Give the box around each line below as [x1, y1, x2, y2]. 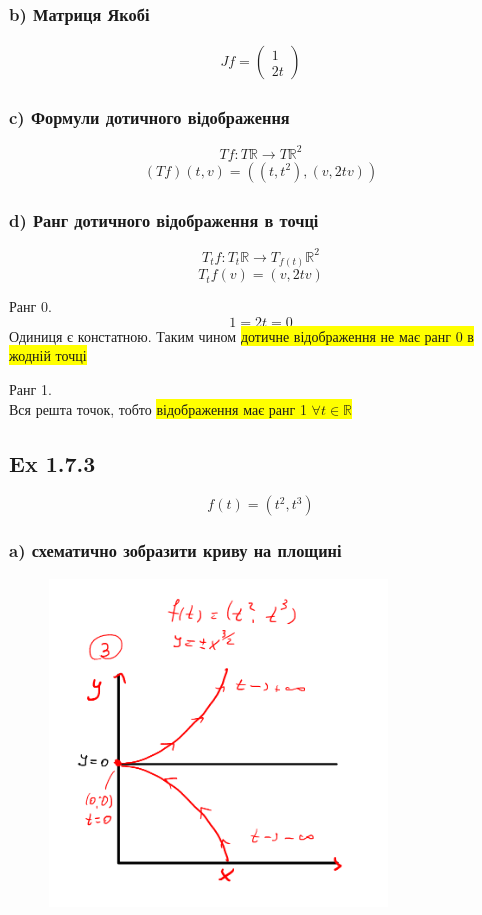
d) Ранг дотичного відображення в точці [9, 207, 319, 232]
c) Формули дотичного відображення [9, 105, 290, 130]
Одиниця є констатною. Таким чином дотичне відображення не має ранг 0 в [9, 325, 474, 346]
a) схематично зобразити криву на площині [9, 538, 342, 563]
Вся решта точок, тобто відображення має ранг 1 [9, 398, 307, 419]
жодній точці [9, 345, 87, 366]
